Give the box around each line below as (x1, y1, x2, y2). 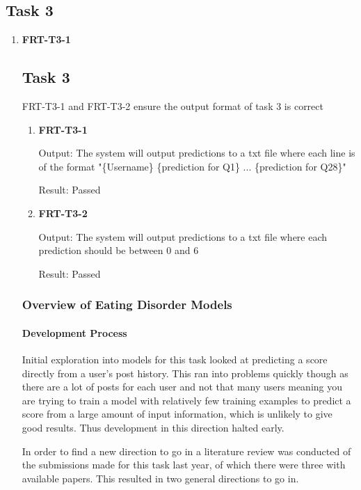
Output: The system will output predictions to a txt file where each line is (38, 145, 355, 160)
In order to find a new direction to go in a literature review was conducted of (22, 443, 351, 458)
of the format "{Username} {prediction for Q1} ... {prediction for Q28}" (38, 159, 346, 173)
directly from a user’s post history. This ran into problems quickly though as (22, 365, 348, 380)
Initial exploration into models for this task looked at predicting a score (22, 351, 328, 366)
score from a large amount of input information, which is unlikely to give (22, 406, 332, 421)
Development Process (22, 325, 127, 340)
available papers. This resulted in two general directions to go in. (22, 471, 299, 485)
